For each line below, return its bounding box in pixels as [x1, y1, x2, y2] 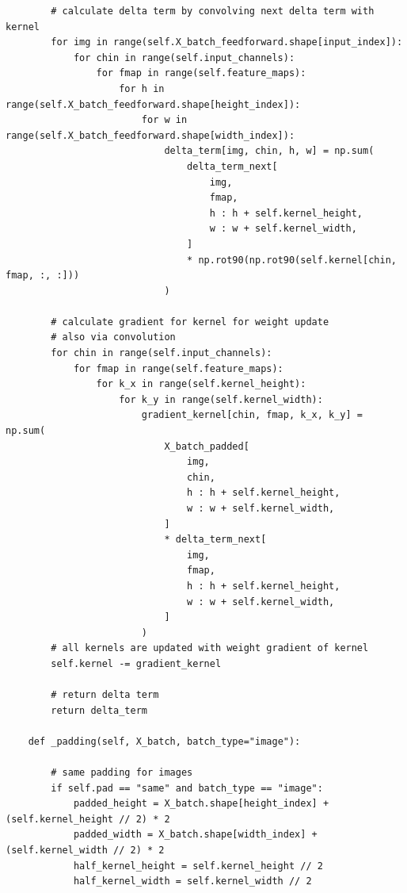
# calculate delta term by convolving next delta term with [51, 6, 375, 17]
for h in [119, 82, 165, 94]
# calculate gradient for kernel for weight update [51, 316, 329, 328]
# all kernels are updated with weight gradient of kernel [51, 642, 369, 654]
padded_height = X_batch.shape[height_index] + [73, 798, 329, 810]
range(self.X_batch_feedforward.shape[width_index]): [6, 129, 295, 141]
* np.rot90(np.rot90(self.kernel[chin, [187, 254, 397, 266]
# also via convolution [51, 332, 176, 343]
